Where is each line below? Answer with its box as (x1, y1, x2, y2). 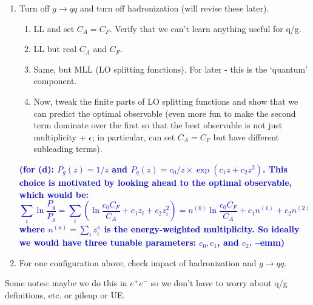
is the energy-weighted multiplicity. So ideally (104, 223, 300, 235)
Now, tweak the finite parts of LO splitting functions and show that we (33, 94, 298, 107)
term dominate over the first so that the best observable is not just (33, 119, 283, 131)
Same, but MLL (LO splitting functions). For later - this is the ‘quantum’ (33, 62, 308, 75)
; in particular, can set (92, 130, 175, 143)
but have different (213, 130, 279, 143)
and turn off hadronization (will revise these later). (79, 2, 269, 14)
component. (33, 74, 77, 87)
